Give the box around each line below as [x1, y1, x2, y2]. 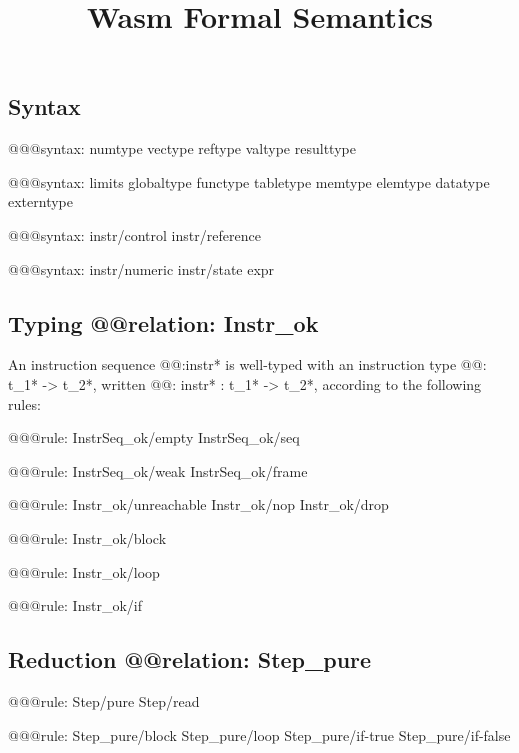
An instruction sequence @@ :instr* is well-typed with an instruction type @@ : [8, 354, 487, 375]
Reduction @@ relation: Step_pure [8, 644, 372, 675]
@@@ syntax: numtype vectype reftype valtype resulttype [8, 138, 356, 159]
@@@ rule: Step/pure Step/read [8, 690, 200, 711]
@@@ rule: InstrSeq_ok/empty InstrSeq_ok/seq [8, 427, 300, 448]
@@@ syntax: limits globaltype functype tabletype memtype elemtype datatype [8, 171, 490, 192]
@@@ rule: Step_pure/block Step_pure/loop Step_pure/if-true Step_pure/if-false [8, 724, 511, 745]
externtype [8, 191, 73, 212]
